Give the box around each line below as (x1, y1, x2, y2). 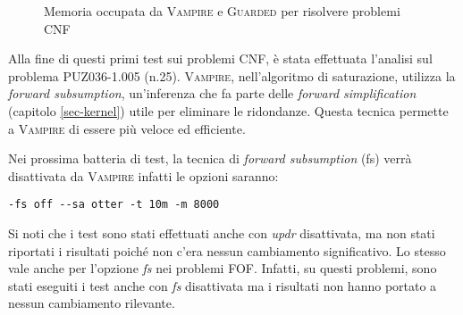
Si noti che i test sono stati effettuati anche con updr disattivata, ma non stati (8, 224, 435, 242)
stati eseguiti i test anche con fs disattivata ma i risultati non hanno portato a (8, 276, 437, 294)
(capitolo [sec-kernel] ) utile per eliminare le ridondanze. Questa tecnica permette (8, 101, 449, 120)
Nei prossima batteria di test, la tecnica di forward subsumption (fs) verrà (8, 149, 412, 168)
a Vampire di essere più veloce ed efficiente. (8, 119, 246, 137)
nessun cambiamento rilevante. (8, 294, 175, 312)
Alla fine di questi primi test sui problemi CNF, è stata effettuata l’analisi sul (8, 49, 433, 68)
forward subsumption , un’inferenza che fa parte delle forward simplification (8, 84, 417, 103)
